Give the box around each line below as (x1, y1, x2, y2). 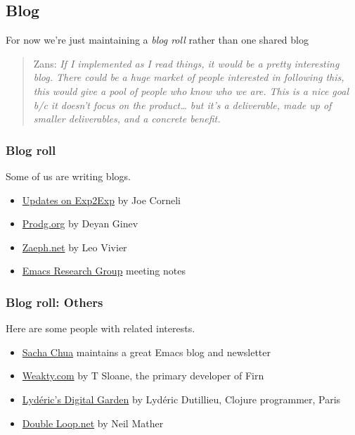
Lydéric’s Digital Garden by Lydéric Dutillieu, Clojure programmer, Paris (22, 391, 341, 406)
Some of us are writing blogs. (6, 168, 131, 183)
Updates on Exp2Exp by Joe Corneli (22, 192, 181, 207)
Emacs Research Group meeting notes (22, 263, 186, 278)
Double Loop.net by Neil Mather (22, 415, 164, 430)
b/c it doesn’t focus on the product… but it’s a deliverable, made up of (33, 97, 332, 112)
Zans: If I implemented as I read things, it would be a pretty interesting (33, 56, 340, 70)
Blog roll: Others (6, 293, 103, 310)
